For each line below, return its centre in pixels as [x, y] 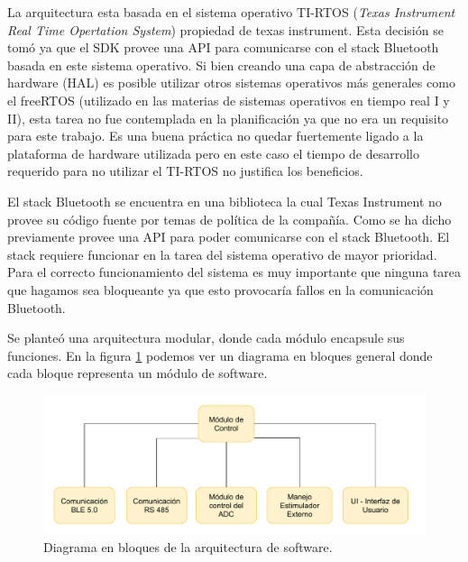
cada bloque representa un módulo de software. [138, 373]
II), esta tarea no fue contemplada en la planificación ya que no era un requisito [228, 118]
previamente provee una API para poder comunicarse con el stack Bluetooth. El [229, 237]
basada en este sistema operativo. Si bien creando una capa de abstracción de [221, 64]
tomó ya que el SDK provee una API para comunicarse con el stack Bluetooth [223, 47]
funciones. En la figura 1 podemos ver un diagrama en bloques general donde [220, 355]
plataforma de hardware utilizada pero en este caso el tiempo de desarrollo [214, 153]
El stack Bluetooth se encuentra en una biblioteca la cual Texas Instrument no [225, 201]
